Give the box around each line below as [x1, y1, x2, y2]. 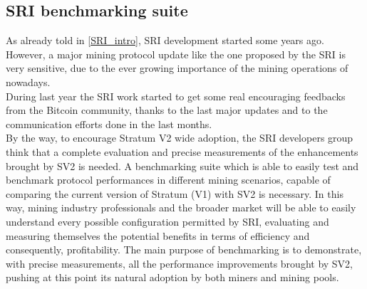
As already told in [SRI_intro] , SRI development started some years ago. [6, 33, 324, 48]
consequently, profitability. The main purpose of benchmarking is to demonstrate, [6, 242, 362, 257]
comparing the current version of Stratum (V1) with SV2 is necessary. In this [6, 186, 343, 201]
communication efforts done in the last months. [6, 116, 212, 131]
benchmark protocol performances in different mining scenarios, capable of [6, 172, 331, 187]
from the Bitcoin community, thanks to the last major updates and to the [6, 103, 328, 117]
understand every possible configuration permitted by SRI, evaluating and [6, 214, 329, 228]
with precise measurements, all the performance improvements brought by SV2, [6, 256, 353, 270]
